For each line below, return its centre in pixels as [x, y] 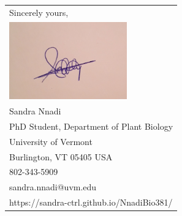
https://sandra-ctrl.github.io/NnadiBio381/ [91, 202]
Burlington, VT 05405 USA [61, 156]
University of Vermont [51, 141]
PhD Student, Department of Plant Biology [91, 126]
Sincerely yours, [39, 12]
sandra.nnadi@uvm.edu [53, 187]
